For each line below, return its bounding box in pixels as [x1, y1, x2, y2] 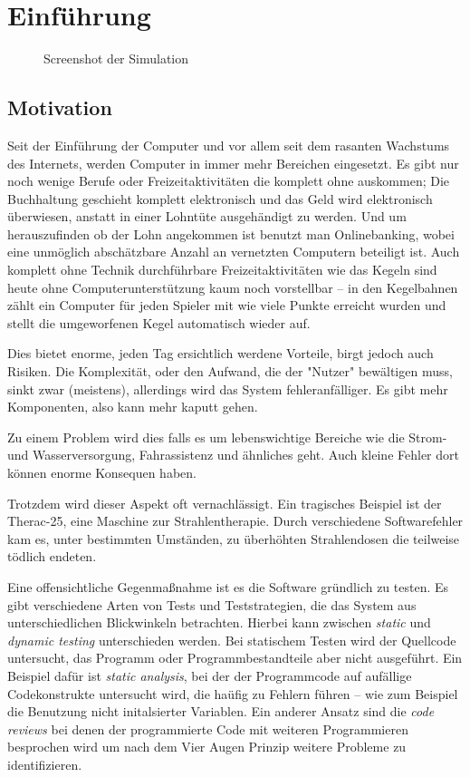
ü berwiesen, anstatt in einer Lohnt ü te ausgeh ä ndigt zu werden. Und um [7, 207, 407, 226]
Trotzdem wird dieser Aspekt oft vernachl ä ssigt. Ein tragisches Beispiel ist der [7, 493, 442, 512]
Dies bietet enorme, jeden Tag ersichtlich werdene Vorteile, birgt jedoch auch [7, 344, 434, 363]
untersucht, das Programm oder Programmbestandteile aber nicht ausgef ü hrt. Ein [7, 648, 463, 667]
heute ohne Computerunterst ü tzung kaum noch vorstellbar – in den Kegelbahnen [7, 277, 458, 296]
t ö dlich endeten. [7, 547, 97, 566]
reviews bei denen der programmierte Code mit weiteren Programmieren [7, 719, 408, 738]
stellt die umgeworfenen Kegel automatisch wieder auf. [7, 313, 311, 332]
